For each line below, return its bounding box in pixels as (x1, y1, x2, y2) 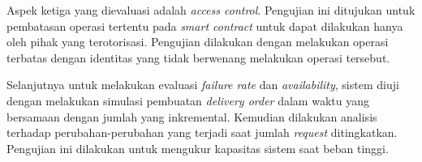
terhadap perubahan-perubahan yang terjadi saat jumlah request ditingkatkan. (6, 124, 398, 141)
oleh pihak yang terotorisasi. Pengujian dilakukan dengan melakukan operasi (6, 33, 389, 50)
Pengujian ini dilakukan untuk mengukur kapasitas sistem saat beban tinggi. (6, 139, 389, 156)
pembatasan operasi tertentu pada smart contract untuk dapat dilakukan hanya (6, 17, 403, 34)
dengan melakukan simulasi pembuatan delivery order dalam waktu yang (6, 92, 369, 109)
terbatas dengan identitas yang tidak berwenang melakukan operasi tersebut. (6, 49, 390, 66)
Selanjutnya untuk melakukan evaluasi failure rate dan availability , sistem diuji (6, 76, 399, 93)
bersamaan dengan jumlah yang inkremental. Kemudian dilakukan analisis (6, 108, 377, 125)
